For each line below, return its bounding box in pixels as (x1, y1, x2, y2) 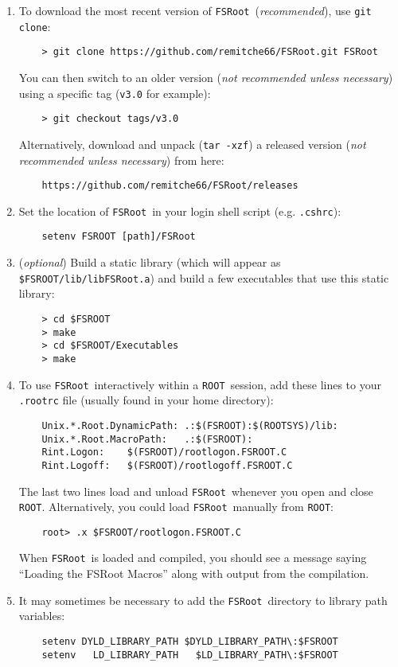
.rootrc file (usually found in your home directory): (18, 392, 274, 408)
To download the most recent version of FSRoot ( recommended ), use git (18, 2, 372, 18)
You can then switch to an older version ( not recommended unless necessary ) (18, 68, 393, 85)
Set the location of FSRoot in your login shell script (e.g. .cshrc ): (18, 202, 341, 219)
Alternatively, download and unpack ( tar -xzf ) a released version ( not (18, 135, 366, 152)
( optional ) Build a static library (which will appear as (18, 254, 281, 271)
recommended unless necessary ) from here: (18, 151, 224, 168)
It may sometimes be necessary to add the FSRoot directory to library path (18, 591, 388, 608)
